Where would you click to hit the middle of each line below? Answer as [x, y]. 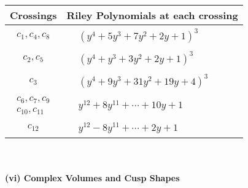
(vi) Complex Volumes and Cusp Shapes [92, 178]
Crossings [33, 15]
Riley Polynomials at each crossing [152, 15]
